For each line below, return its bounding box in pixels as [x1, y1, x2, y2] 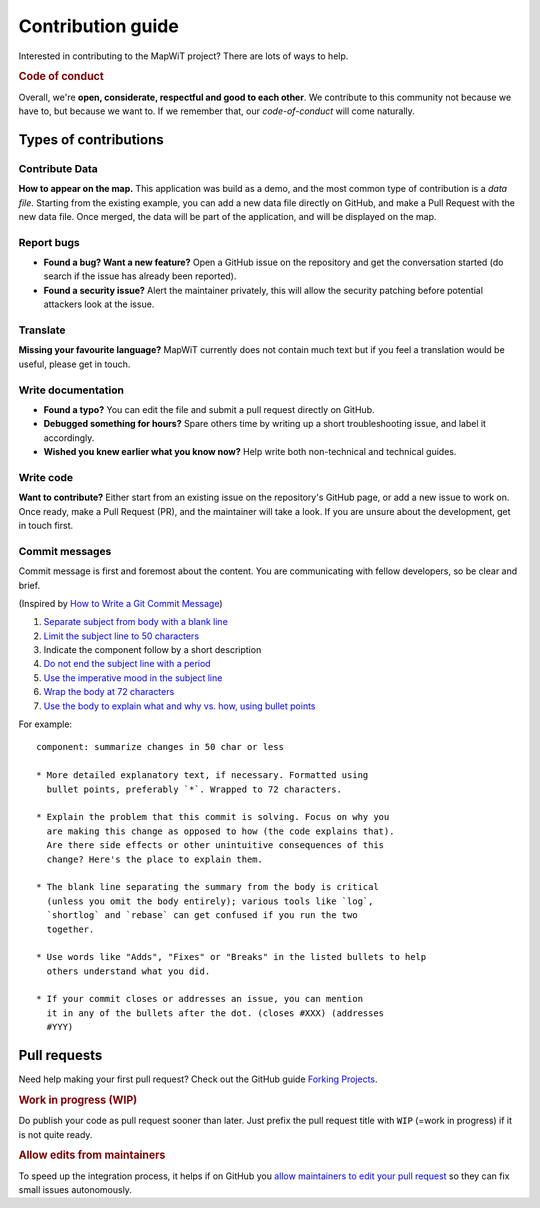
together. [46, 923, 95, 935]
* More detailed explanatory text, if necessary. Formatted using [36, 770, 369, 781]
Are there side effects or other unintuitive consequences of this [46, 840, 385, 851]
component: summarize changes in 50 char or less [36, 741, 285, 753]
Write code [18, 470, 74, 484]
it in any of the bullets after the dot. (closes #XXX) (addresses [46, 1007, 385, 1019]
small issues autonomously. [18, 1184, 132, 1196]
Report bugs [18, 235, 80, 249]
